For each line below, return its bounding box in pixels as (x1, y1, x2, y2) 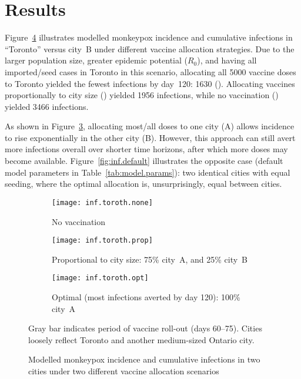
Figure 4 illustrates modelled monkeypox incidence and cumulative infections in (5, 31, 293, 43)
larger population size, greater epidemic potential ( (5, 54, 188, 66)
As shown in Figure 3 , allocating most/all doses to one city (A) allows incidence (5, 120, 295, 132)
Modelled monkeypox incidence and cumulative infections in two (28, 353, 260, 365)
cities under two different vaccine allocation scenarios (28, 364, 219, 377)
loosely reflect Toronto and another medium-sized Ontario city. (28, 333, 255, 346)
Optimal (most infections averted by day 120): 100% (52, 291, 240, 303)
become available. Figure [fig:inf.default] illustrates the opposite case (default (5, 155, 283, 167)
